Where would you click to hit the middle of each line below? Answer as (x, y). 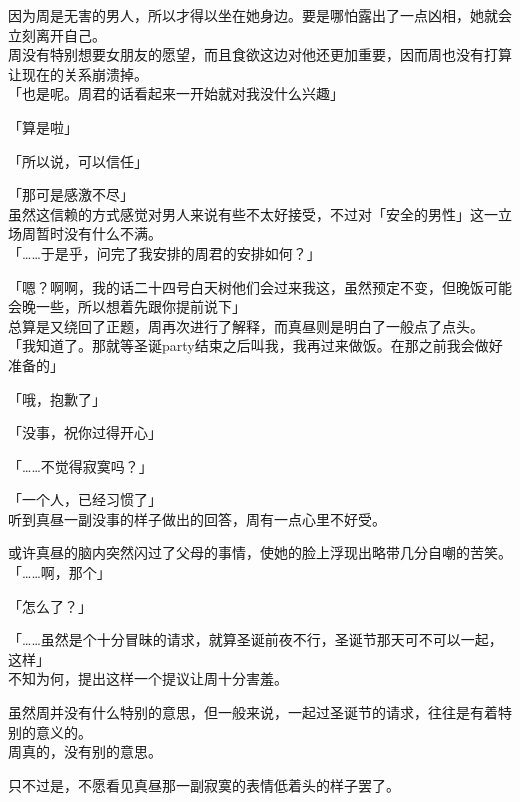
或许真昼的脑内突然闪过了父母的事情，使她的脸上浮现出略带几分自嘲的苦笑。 (260, 552)
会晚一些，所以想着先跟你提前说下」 (127, 306)
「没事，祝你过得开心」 (85, 432)
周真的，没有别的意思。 (85, 751)
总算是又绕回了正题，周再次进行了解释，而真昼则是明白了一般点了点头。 (246, 325)
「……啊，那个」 (59, 572)
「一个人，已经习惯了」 (85, 499)
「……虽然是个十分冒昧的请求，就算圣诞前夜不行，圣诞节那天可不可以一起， (255, 639)
